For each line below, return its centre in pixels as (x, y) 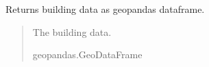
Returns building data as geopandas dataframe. (105, 9)
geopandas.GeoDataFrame (87, 54)
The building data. (72, 31)
